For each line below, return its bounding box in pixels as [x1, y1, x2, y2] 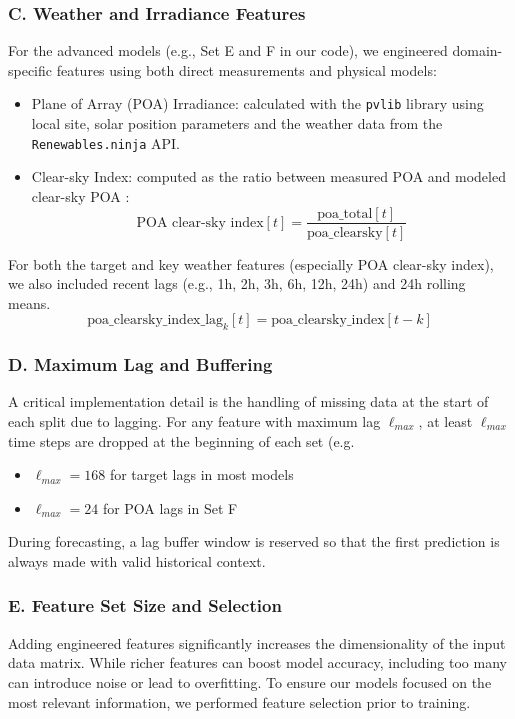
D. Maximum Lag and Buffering [8, 352, 273, 377]
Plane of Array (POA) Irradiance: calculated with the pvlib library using [31, 93, 484, 114]
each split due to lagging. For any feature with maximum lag [8, 410, 381, 431]
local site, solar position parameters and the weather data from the [31, 113, 443, 134]
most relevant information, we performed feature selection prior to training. [8, 691, 471, 712]
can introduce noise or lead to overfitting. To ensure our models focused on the [8, 671, 492, 692]
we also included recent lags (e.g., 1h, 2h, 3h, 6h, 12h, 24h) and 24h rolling [8, 273, 466, 294]
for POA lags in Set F [102, 497, 238, 518]
